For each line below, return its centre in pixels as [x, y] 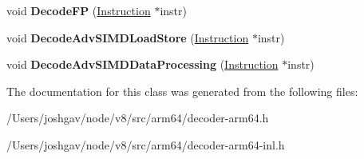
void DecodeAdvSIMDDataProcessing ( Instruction [142, 64]
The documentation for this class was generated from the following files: [182, 91]
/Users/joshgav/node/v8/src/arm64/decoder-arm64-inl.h [146, 144]
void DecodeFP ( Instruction [79, 10]
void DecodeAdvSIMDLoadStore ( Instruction [128, 37]
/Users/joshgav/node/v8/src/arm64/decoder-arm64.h [138, 118]
